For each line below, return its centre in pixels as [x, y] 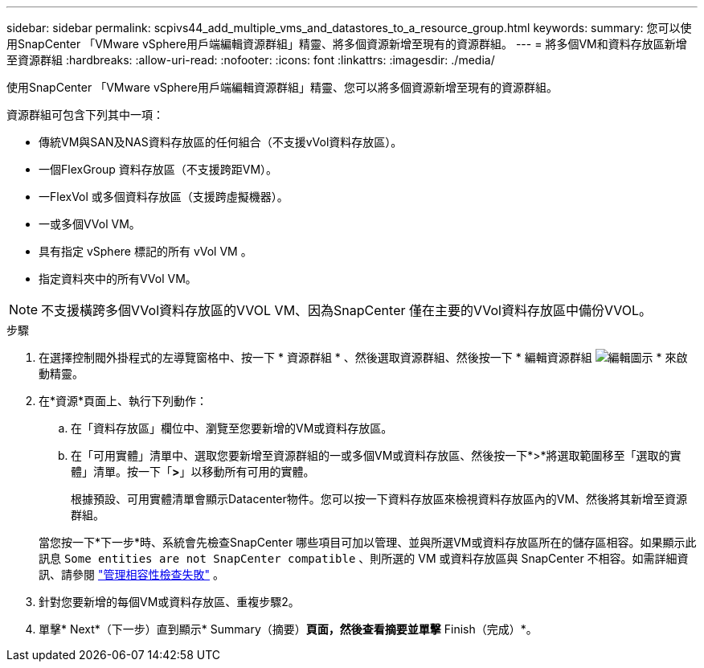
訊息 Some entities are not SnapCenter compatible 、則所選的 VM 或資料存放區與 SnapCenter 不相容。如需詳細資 [364, 558]
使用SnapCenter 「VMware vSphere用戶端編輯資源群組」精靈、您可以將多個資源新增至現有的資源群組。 [282, 87]
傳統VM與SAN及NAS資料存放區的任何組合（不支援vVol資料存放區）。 [221, 142]
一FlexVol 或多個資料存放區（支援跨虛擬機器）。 [164, 197]
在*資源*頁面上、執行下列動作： [123, 401]
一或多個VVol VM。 [90, 224]
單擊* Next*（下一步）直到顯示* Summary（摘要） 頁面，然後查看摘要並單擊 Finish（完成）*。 [288, 629]
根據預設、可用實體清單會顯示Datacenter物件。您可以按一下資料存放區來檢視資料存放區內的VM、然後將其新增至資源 [379, 499]
